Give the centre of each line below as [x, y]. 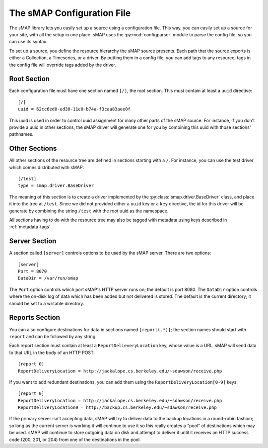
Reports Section [35, 317]
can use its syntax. [28, 42]
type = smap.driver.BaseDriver [56, 186]
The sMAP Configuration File [70, 13]
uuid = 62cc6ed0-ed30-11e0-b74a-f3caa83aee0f [74, 109]
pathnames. [21, 134]
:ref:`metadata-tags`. [31, 227]
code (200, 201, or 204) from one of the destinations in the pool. [75, 440]
